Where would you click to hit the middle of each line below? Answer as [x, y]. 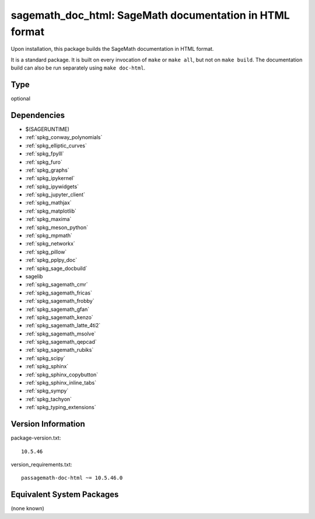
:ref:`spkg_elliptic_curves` [56, 146]
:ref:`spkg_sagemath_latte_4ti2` [63, 326]
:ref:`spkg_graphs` [47, 170]
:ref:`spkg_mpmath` [49, 236]
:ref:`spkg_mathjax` [49, 203]
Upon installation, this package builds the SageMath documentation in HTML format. [112, 49]
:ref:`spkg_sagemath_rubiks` [60, 350]
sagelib [34, 276]
